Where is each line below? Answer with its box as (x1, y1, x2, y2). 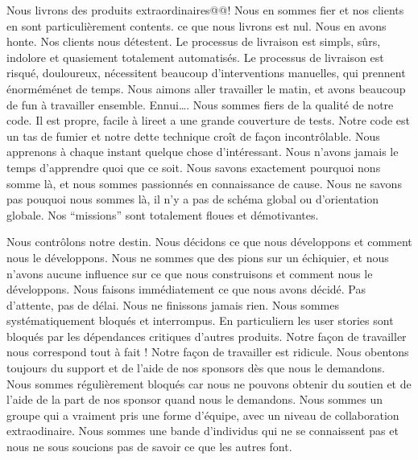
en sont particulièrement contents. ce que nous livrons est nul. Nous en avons (6, 17, 387, 34)
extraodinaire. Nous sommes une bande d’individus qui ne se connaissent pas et (6, 422, 399, 439)
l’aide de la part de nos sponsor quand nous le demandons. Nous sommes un (6, 391, 383, 408)
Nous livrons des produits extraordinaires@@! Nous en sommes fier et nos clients (6, 2, 404, 18)
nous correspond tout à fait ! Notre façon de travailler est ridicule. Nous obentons (6, 343, 409, 360)
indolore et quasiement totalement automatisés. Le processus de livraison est (6, 48, 384, 65)
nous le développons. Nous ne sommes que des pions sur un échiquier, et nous (6, 248, 389, 265)
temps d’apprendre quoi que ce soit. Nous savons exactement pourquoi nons (6, 158, 381, 175)
